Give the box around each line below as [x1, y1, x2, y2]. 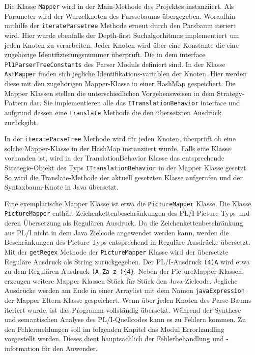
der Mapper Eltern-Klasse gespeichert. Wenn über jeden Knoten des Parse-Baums [4, 295, 252, 305]
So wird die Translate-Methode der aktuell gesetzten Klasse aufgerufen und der [4, 172, 243, 182]
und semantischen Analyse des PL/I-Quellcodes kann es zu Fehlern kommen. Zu [4, 314, 246, 324]
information [4, 343, 40, 354]
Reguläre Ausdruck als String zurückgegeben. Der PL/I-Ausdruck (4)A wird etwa [4, 256, 250, 266]
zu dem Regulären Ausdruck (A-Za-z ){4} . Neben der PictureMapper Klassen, [4, 266, 244, 276]
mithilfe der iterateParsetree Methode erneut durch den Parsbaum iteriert [4, 20, 236, 31]
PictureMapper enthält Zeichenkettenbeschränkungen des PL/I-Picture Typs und [4, 208, 250, 218]
